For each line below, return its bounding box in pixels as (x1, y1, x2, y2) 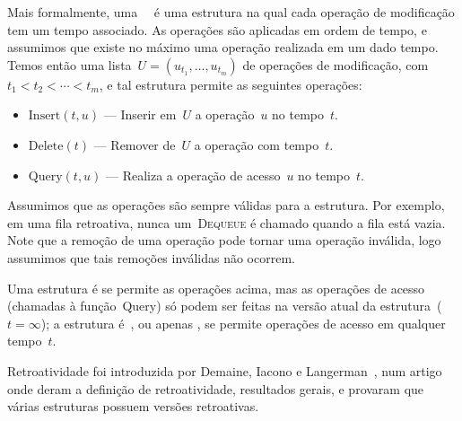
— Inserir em (103, 105, 177, 124)
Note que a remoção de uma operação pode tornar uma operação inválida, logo (7, 231, 441, 250)
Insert (28, 110, 61, 123)
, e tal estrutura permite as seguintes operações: (99, 75, 362, 93)
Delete (28, 139, 64, 153)
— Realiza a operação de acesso (106, 165, 281, 184)
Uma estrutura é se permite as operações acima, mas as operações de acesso (7, 278, 425, 297)
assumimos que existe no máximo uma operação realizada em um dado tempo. (7, 38, 439, 57)
